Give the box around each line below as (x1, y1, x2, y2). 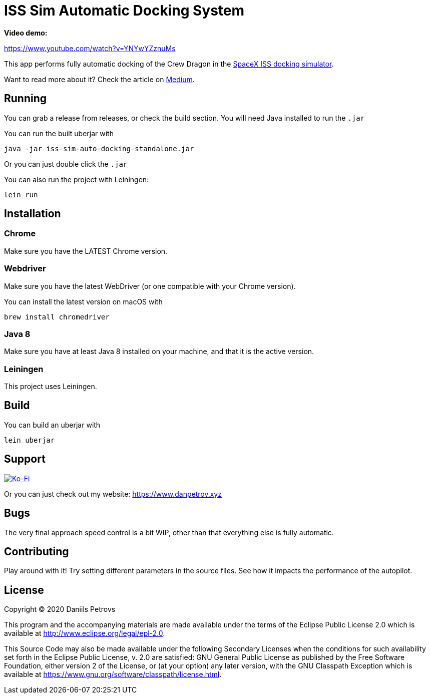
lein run (4, 190, 38, 199)
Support (4, 453, 46, 466)
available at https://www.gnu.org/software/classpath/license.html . (4, 670, 222, 679)
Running (4, 92, 47, 105)
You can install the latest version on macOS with (4, 297, 163, 306)
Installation (4, 207, 61, 220)
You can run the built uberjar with (4, 129, 114, 138)
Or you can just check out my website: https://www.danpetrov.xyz (4, 489, 222, 498)
